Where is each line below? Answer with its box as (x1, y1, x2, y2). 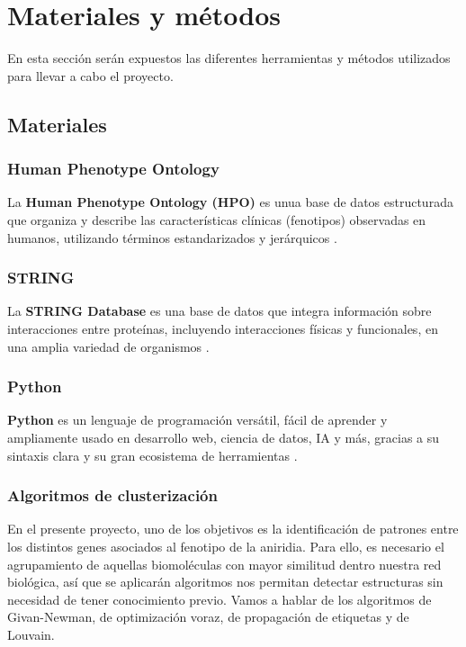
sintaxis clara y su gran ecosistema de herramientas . (7, 445, 298, 464)
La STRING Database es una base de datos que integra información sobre (7, 301, 432, 320)
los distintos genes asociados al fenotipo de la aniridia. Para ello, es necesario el (7, 536, 444, 555)
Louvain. (7, 625, 55, 643)
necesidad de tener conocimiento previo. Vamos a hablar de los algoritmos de (7, 589, 432, 608)
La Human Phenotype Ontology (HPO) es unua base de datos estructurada (7, 193, 453, 211)
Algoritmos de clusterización (7, 484, 218, 507)
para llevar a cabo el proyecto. (7, 66, 174, 85)
